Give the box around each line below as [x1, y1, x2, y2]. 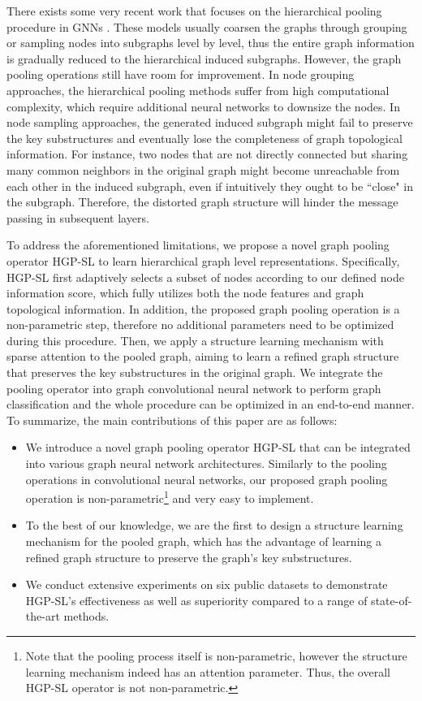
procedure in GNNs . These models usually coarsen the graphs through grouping [6, 18, 407, 35]
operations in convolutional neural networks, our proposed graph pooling [25, 470, 388, 487]
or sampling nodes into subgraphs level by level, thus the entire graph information [6, 34, 415, 51]
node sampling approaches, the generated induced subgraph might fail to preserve [6, 114, 413, 131]
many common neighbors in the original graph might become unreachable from [6, 161, 400, 178]
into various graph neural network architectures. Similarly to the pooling [25, 455, 387, 472]
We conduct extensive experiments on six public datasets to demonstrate [25, 576, 388, 593]
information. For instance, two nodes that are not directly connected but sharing [6, 145, 408, 162]
